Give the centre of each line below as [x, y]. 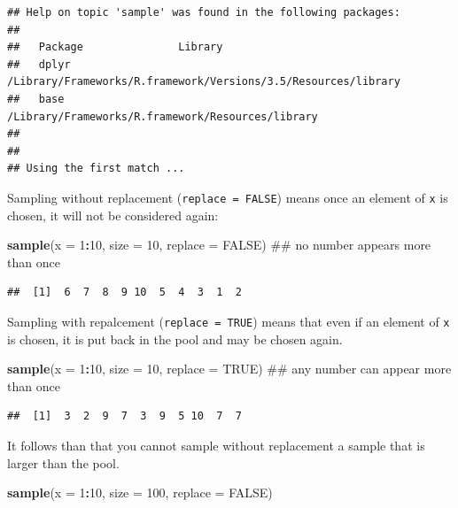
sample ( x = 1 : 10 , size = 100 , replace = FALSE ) [140, 493]
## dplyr [39, 64]
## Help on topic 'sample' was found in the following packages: [204, 12]
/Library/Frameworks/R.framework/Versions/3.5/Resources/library [204, 82]
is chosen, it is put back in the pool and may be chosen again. [175, 339]
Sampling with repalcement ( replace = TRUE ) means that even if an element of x [229, 321]
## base [36, 99]
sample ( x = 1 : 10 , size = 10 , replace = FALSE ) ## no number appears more [219, 245]
